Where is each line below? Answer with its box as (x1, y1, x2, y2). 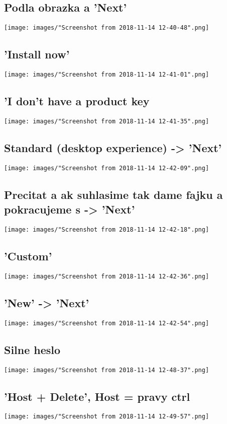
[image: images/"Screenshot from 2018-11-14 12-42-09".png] (4, 164, 209, 172)
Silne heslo (4, 341, 61, 357)
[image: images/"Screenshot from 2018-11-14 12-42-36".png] (4, 272, 209, 280)
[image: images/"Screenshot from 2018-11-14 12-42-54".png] (4, 319, 209, 327)
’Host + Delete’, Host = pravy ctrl (4, 388, 190, 404)
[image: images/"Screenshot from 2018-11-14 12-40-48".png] (4, 24, 209, 32)
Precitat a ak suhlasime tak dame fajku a (4, 186, 223, 202)
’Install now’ (4, 46, 70, 62)
